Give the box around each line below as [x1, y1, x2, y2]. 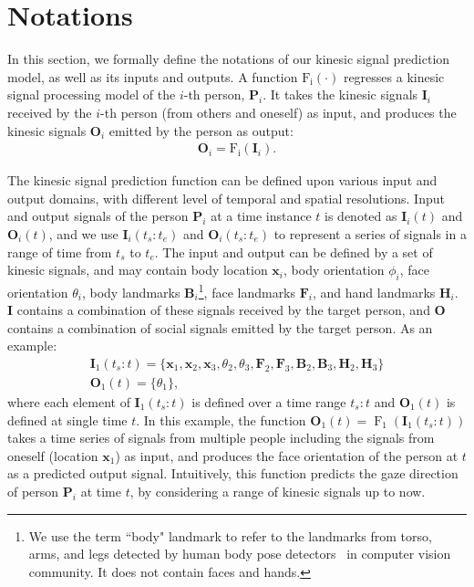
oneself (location [7, 445, 98, 465]
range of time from [7, 242, 112, 261]
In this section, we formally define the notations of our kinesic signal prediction [7, 49, 450, 68]
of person [7, 481, 59, 500]
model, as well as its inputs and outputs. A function [7, 67, 298, 86]
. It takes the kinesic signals [263, 85, 418, 104]
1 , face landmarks [198, 279, 296, 301]
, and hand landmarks [313, 282, 436, 301]
